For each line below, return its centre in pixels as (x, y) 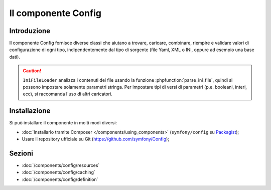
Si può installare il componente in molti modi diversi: (63, 123)
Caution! (32, 71)
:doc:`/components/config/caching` (58, 172)
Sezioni (21, 153)
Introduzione (30, 31)
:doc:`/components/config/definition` (60, 179)
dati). (15, 57)
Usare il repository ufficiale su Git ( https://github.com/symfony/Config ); (96, 139)
